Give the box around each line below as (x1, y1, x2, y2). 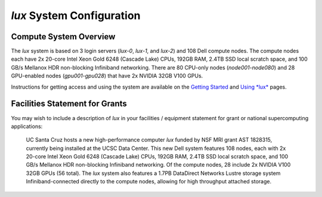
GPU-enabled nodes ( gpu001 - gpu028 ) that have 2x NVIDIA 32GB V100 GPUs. (11, 72, 203, 80)
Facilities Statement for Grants (11, 99, 128, 109)
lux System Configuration (11, 9, 141, 22)
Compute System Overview (11, 32, 116, 42)
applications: (11, 123, 43, 130)
